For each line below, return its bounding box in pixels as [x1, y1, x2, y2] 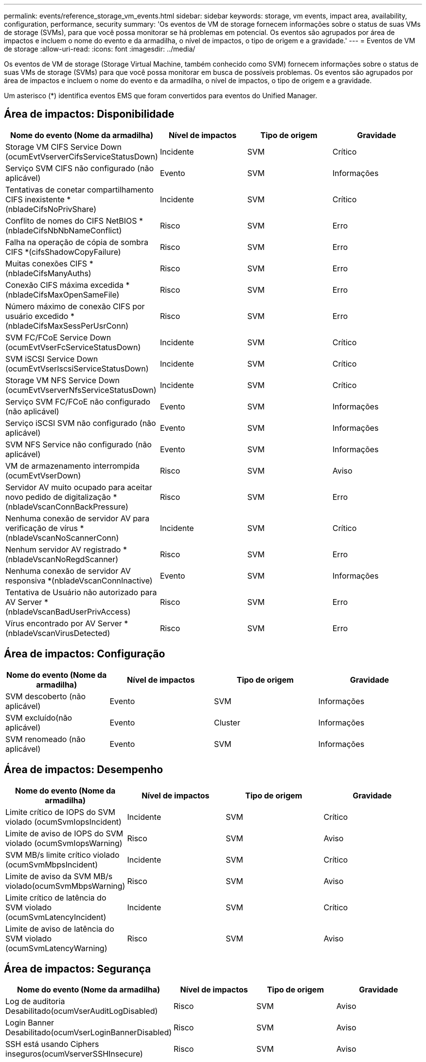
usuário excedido [5, 311, 69, 321]
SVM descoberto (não [5, 691, 86, 701]
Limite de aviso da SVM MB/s [5, 871, 113, 881]
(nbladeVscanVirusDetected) [5, 628, 110, 638]
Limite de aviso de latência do [5, 923, 114, 934]
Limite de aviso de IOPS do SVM [5, 828, 124, 838]
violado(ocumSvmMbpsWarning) [5, 881, 125, 891]
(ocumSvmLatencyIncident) [5, 912, 106, 922]
